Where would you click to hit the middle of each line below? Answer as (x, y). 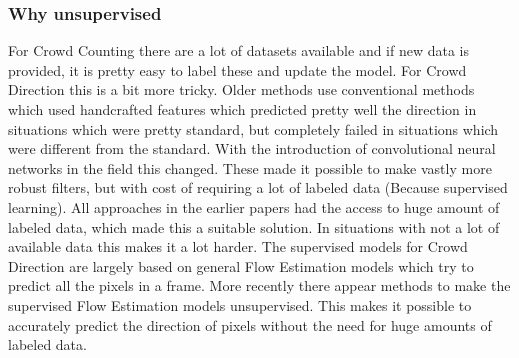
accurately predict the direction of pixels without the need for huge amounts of (250, 324)
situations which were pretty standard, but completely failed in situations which (253, 128)
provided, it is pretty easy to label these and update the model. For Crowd (237, 69)
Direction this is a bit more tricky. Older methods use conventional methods (241, 89)
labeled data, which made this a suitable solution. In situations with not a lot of (254, 226)
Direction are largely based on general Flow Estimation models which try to (241, 265)
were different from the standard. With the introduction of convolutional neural (252, 148)
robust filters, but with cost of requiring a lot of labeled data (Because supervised (258, 187)
